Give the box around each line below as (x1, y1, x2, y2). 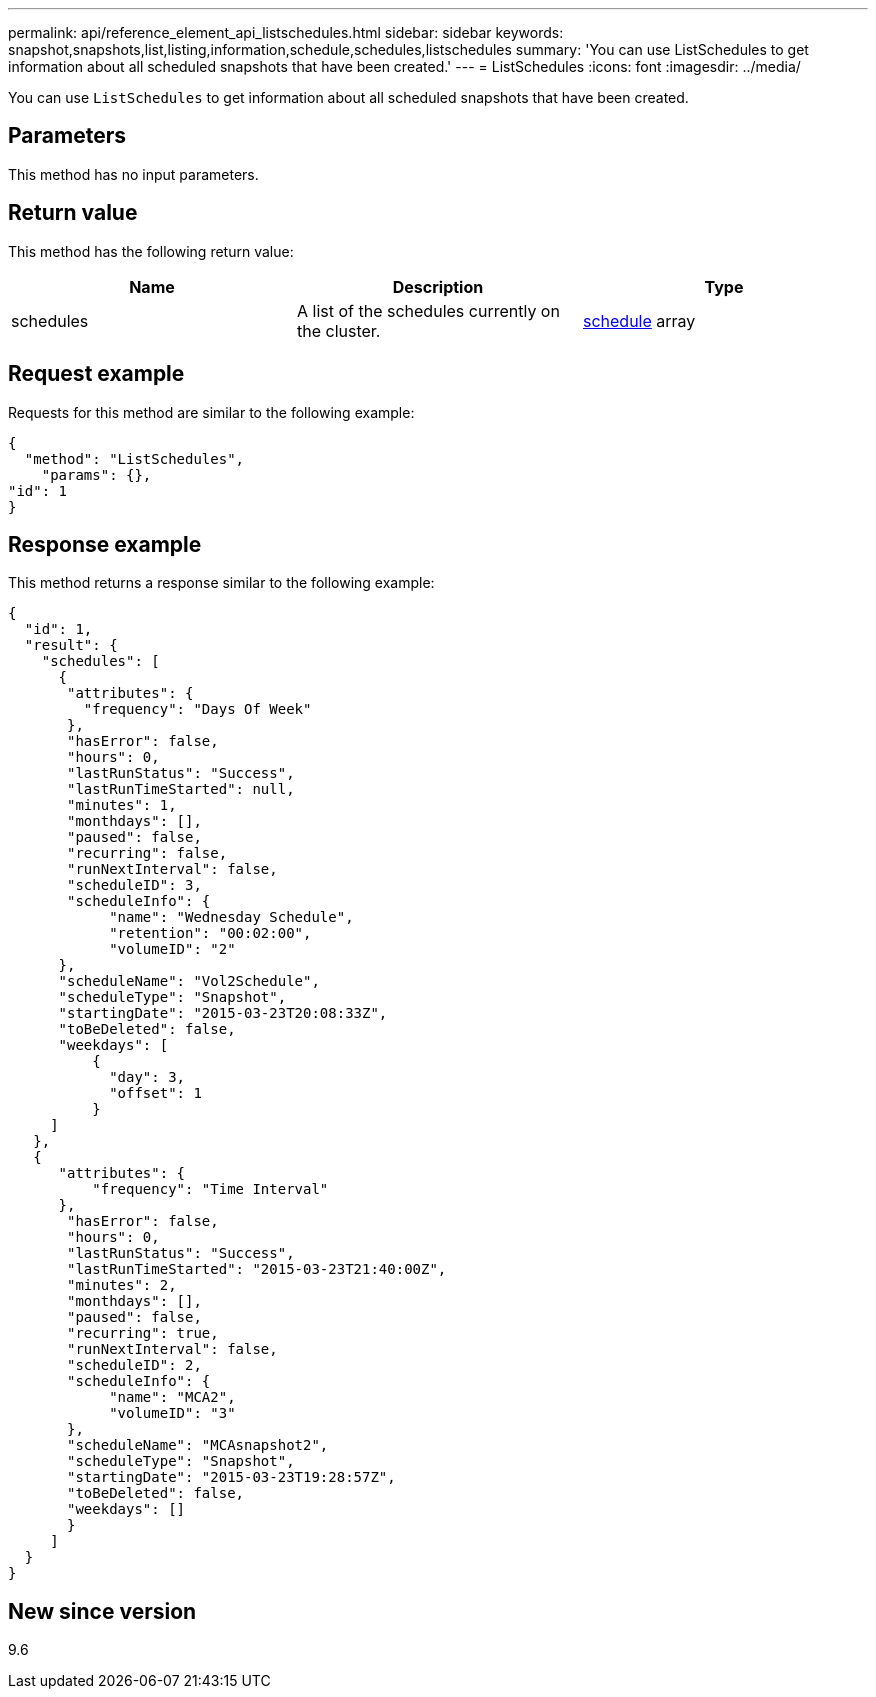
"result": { (24, 637, 118, 654)
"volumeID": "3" (109, 1405, 236, 1422)
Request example (8, 361, 185, 387)
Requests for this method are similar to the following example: (8, 403, 415, 421)
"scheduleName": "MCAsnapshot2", (67, 1437, 329, 1454)
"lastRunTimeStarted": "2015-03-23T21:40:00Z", (67, 1261, 447, 1278)
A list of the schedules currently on (296, 300, 560, 321)
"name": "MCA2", (109, 1389, 236, 1406)
